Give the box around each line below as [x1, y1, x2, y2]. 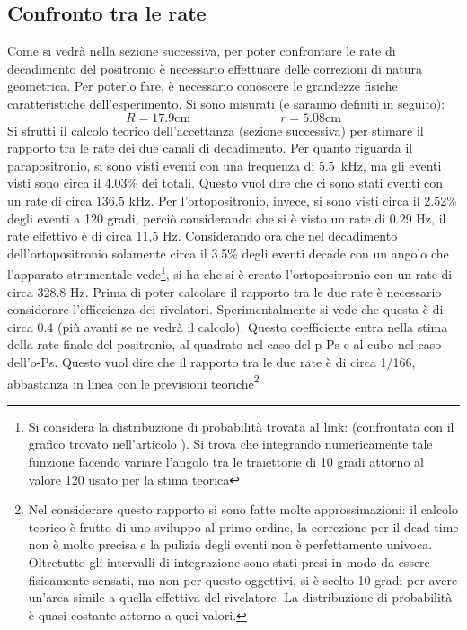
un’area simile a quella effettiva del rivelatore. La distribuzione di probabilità [28, 588, 453, 607]
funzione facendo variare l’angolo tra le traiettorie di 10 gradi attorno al [28, 451, 424, 470]
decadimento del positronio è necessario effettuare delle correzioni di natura [7, 58, 423, 77]
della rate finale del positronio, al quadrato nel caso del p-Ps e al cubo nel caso [7, 335, 442, 354]
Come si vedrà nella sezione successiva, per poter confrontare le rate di [7, 41, 396, 60]
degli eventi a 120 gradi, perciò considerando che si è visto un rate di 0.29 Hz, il [7, 208, 446, 227]
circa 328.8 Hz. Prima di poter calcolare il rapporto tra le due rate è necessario [7, 282, 442, 301]
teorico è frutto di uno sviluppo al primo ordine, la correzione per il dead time [28, 517, 459, 536]
